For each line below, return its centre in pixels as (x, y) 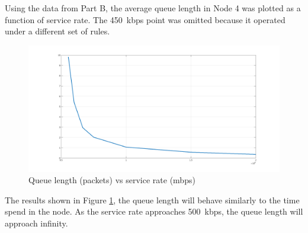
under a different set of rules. (57, 31)
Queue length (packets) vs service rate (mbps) (112, 180)
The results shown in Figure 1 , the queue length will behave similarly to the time (152, 200)
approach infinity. (36, 223)
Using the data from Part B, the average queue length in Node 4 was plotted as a (153, 8)
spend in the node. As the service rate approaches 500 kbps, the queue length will (154, 211)
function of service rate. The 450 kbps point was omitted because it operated (145, 19)
